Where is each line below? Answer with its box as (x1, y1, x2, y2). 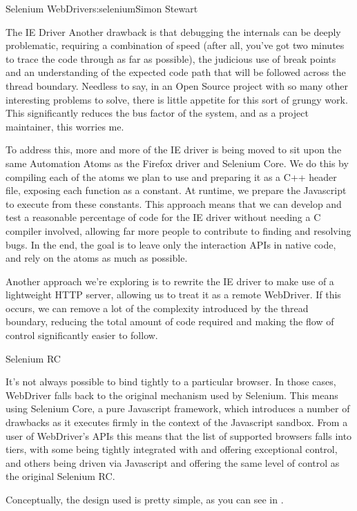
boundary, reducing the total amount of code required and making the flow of (6, 314, 334, 329)
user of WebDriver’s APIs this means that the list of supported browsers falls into (6, 428, 352, 443)
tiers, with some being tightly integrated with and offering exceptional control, (6, 442, 338, 456)
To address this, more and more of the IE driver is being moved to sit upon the (6, 142, 342, 157)
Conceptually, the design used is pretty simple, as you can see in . (6, 492, 284, 506)
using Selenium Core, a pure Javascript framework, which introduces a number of (6, 401, 350, 416)
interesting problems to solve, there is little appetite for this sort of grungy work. (6, 92, 348, 106)
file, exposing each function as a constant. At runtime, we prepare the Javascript (6, 183, 347, 197)
